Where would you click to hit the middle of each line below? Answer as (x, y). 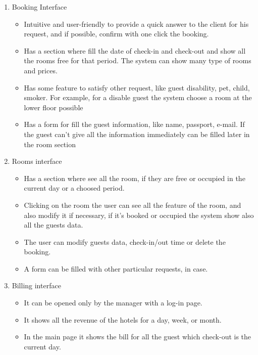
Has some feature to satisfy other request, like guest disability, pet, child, (137, 87)
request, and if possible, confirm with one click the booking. (116, 34)
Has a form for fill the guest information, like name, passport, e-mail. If (134, 124)
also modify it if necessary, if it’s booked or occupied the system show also (139, 215)
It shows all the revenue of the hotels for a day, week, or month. (123, 319)
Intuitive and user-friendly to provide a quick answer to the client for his (136, 24)
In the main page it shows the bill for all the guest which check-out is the (138, 337)
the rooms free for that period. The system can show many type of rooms (138, 60)
